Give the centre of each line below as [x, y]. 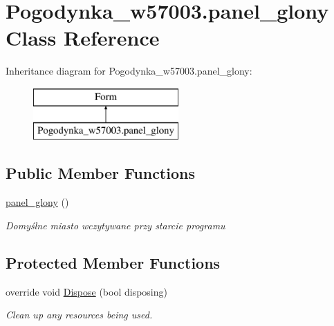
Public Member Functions [100, 173]
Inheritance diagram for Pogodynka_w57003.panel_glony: [129, 71]
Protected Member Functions [113, 262]
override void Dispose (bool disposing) [86, 291]
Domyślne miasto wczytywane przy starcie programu [115, 225]
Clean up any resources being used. [79, 315]
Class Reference [83, 38]
